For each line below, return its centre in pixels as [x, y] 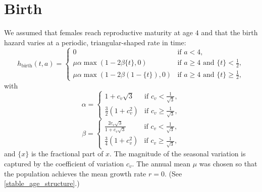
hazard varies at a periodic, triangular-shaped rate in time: [95, 42]
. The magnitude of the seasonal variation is [178, 154]
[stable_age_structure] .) [42, 183]
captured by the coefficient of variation [64, 163]
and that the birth [229, 32]
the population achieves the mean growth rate [75, 173]
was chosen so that [228, 163]
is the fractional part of [67, 154]
